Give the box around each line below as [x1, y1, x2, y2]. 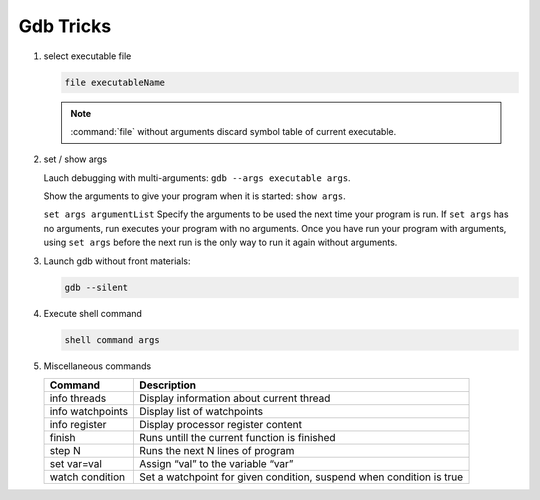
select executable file [43, 50, 132, 62]
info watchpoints [49, 404, 129, 418]
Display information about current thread [139, 391, 331, 405]
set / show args [43, 153, 108, 165]
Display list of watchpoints [139, 404, 264, 418]
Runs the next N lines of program [139, 443, 295, 457]
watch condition [49, 470, 126, 484]
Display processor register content [139, 417, 302, 431]
